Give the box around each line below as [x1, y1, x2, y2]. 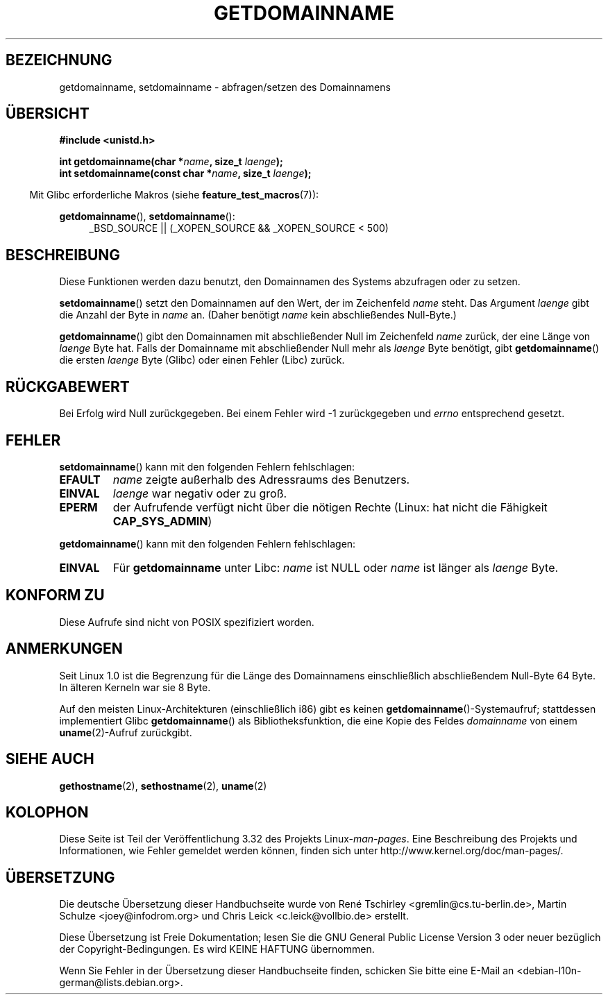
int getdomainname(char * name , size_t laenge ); [59, 155, 283, 168]
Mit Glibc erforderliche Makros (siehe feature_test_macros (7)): [29, 189, 319, 201]
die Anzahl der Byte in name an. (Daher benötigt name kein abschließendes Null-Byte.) [59, 309, 457, 321]
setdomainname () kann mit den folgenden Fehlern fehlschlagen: [59, 460, 355, 473]
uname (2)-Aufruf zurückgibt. [59, 726, 192, 738]
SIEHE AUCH [6, 750, 94, 768]
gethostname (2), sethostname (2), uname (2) [59, 779, 267, 792]
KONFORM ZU [6, 586, 105, 604]
